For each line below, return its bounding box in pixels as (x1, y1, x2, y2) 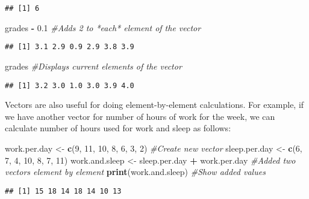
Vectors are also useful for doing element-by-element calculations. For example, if (5, 98, 304, 111)
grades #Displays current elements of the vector (5, 59, 182, 72)
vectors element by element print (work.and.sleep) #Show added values (5, 165, 266, 178)
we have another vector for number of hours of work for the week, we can (5, 110, 275, 122)
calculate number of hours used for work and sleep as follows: (5, 122, 231, 134)
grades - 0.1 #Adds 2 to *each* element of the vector (5, 21, 201, 34)
